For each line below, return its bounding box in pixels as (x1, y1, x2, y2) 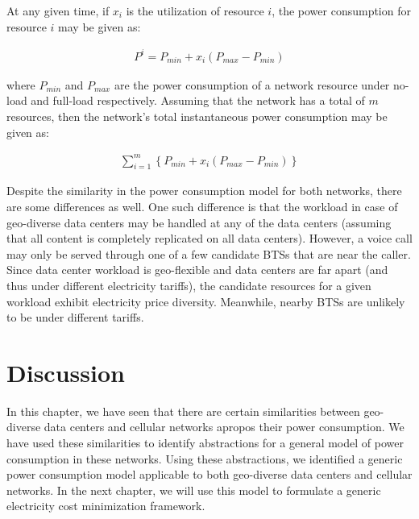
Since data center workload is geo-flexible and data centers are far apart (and (6, 261, 388, 278)
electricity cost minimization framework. (6, 497, 205, 514)
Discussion (6, 355, 125, 388)
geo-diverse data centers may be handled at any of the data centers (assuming (6, 214, 392, 230)
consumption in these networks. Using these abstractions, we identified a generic (6, 450, 403, 467)
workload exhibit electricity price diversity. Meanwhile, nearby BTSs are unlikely (6, 293, 405, 309)
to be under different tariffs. (6, 309, 144, 326)
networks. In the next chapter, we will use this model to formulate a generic (6, 481, 381, 498)
